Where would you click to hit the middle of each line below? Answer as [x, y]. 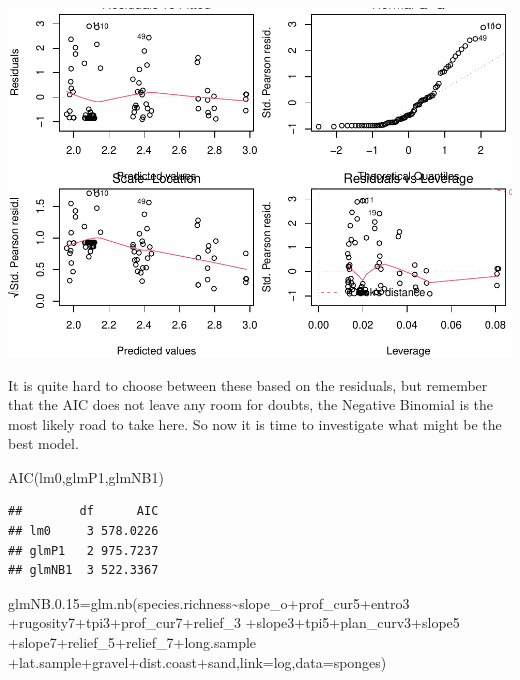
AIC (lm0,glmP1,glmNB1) [86, 476]
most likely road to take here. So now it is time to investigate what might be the [255, 423]
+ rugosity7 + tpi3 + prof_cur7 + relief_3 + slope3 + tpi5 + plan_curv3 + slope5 [234, 622]
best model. [43, 443]
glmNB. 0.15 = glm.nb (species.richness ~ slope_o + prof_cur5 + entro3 [209, 602]
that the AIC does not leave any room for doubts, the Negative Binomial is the [251, 404]
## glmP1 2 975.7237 [83, 550]
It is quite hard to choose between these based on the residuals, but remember [248, 384]
